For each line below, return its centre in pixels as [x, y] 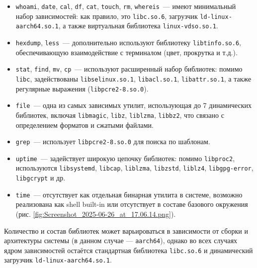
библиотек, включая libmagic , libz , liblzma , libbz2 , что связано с [120, 115]
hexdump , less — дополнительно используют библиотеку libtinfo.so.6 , [128, 42]
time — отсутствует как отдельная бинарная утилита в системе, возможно [129, 194]
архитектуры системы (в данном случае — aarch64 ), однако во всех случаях [121, 240]
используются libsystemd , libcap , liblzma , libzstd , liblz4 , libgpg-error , [134, 168]
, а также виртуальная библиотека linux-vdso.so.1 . [138, 26]
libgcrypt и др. [41, 178]
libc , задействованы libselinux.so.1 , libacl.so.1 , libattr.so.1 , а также [133, 78]
